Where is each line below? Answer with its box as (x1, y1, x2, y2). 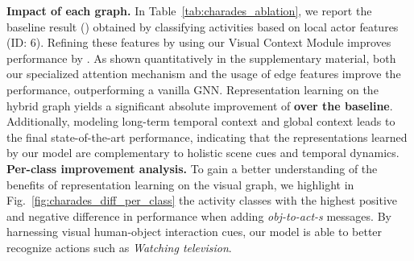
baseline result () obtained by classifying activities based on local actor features (6, 18, 399, 35)
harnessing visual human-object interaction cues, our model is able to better (6, 223, 383, 240)
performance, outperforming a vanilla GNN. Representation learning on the (6, 81, 379, 97)
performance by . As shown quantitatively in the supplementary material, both (6, 49, 396, 66)
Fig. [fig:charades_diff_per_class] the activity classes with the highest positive (6, 192, 398, 209)
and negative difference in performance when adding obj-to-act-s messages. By (6, 207, 391, 224)
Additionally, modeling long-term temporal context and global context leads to (6, 113, 395, 130)
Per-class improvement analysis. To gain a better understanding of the (6, 159, 378, 176)
